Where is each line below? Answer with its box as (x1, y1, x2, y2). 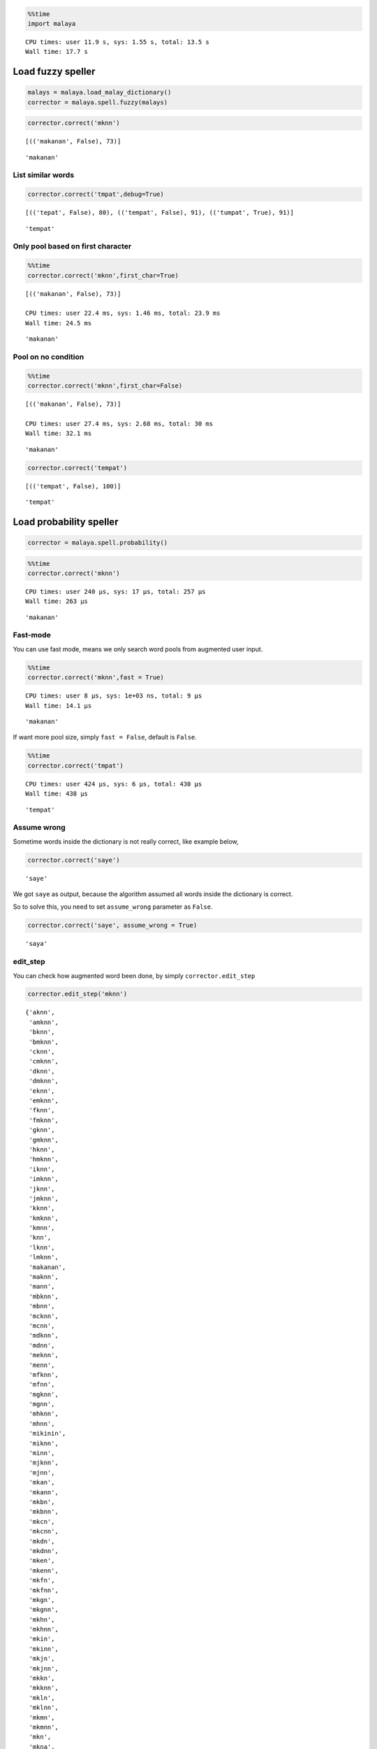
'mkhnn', (29, 1625, 59, 1634)
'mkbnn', (29, 1508, 59, 1516)
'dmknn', (29, 1077, 59, 1085)
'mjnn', (29, 1468, 55, 1476)
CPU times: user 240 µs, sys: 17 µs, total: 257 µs (25, 588, 206, 595)
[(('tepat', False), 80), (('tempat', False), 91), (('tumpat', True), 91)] (25, 208, 295, 217)
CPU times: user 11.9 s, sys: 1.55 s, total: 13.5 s (25, 38, 209, 45)
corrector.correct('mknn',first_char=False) (27, 382, 183, 390)
